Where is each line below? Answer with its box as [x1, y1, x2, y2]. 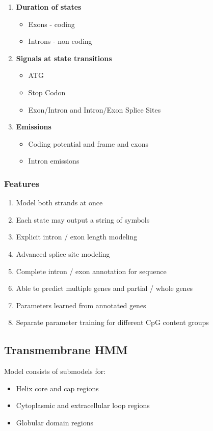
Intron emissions [28, 155, 79, 166]
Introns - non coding [28, 36, 92, 46]
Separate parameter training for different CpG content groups [16, 317, 209, 328]
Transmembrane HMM [4, 342, 128, 358]
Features [4, 177, 40, 190]
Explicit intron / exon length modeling [16, 231, 138, 242]
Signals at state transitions [16, 52, 112, 63]
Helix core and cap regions [16, 383, 99, 393]
